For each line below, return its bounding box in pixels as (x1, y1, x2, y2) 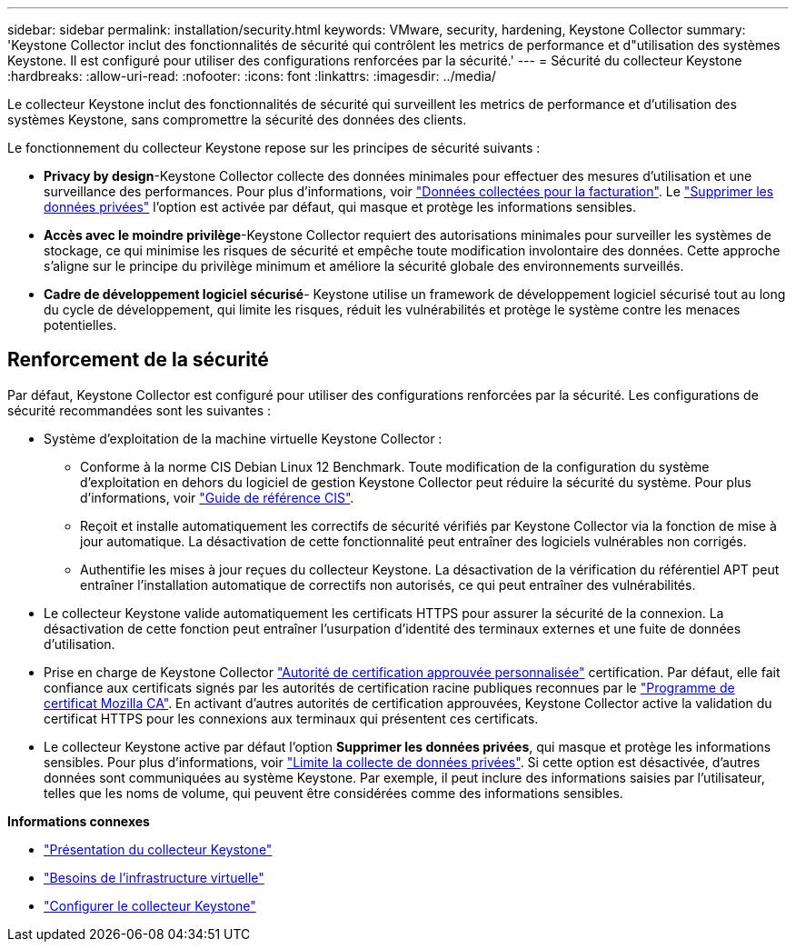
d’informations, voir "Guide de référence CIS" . (80, 489, 354, 505)
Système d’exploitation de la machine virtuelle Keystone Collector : (44, 430, 443, 446)
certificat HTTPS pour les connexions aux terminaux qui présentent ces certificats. (44, 710, 539, 726)
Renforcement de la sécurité (7, 348, 269, 372)
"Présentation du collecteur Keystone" (44, 841, 273, 857)
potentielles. (44, 317, 117, 333)
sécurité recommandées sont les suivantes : (7, 402, 272, 418)
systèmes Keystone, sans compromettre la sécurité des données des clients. (7, 112, 467, 127)
